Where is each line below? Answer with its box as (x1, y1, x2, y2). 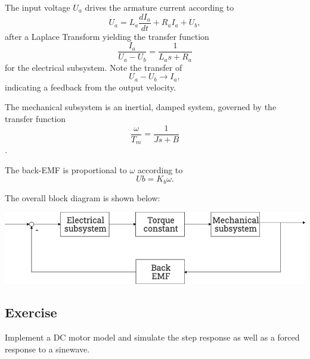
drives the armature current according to (85, 1, 234, 13)
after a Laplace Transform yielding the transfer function (5, 30, 209, 42)
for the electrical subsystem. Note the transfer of (5, 61, 182, 73)
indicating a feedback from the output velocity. (5, 80, 176, 93)
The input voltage (5, 1, 70, 13)
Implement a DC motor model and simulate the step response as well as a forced (5, 331, 300, 344)
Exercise (5, 303, 57, 321)
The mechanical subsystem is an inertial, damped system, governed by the (5, 101, 277, 113)
